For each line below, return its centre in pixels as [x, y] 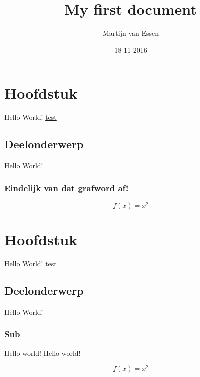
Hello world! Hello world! [42, 353]
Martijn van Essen [130, 33]
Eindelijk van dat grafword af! [66, 187]
